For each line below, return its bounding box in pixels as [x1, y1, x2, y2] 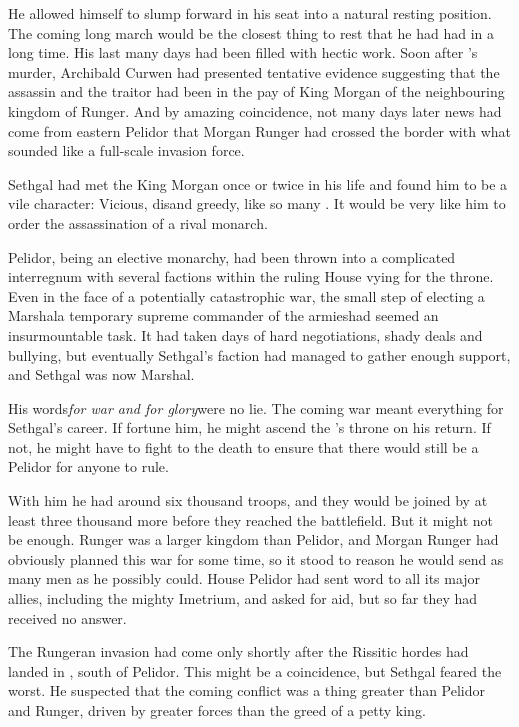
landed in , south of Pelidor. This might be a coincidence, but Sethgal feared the [8, 660, 502, 681]
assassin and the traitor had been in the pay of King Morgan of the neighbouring [8, 81, 505, 102]
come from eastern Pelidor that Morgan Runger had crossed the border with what [8, 120, 511, 141]
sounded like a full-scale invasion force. [8, 140, 245, 161]
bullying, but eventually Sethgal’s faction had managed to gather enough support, [8, 344, 511, 365]
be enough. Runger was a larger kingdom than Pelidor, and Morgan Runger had [8, 529, 499, 550]
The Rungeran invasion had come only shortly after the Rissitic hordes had [8, 641, 469, 662]
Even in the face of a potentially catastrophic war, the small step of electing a [8, 285, 485, 306]
